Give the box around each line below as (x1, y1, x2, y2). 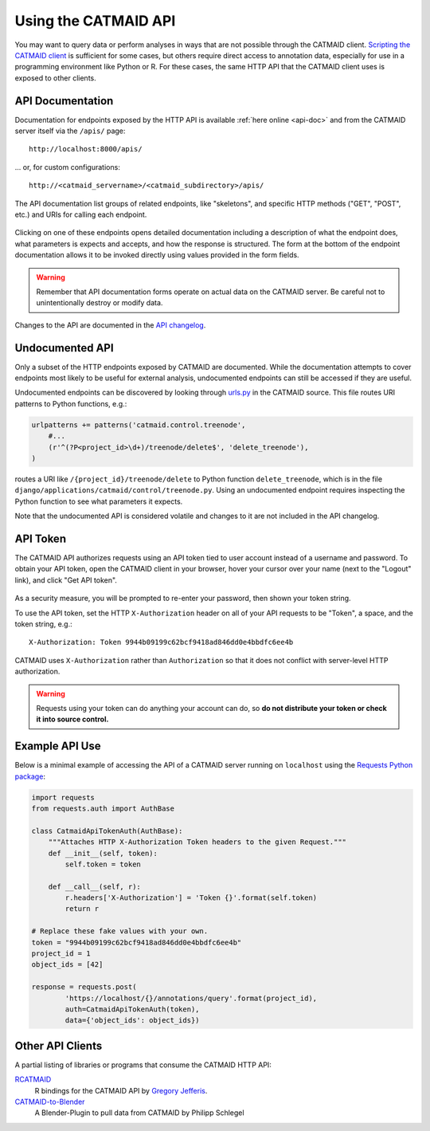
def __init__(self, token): (48, 849, 158, 858)
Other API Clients (14, 1039, 103, 1052)
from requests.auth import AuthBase (31, 803, 175, 813)
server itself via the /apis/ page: (14, 126, 126, 135)
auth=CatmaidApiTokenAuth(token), (64, 1005, 200, 1014)
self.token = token (64, 859, 141, 869)
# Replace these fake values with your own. (31, 927, 209, 936)
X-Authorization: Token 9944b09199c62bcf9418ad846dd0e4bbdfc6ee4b (29, 638, 294, 647)
